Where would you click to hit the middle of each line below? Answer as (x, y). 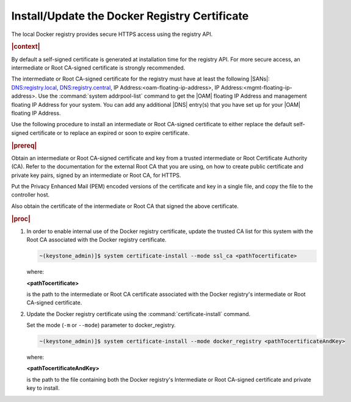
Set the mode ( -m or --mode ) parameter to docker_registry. (101, 325)
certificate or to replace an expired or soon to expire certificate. (109, 133)
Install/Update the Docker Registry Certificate (130, 16)
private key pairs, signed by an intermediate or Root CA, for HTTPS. (96, 175)
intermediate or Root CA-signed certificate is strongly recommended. (98, 68)
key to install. (43, 388)
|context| (26, 47)
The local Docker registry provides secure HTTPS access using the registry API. (112, 34)
